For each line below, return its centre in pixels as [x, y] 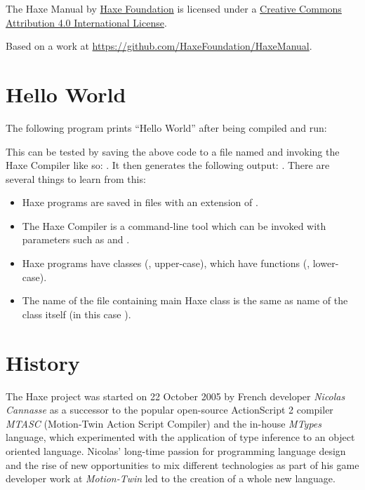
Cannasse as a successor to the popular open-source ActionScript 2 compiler [170, 410]
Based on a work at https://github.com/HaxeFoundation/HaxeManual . [159, 46]
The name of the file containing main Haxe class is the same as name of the [185, 300]
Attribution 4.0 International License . [86, 22]
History [43, 362]
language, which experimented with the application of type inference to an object [180, 437]
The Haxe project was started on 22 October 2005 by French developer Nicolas [175, 396]
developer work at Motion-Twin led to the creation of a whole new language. [171, 478]
